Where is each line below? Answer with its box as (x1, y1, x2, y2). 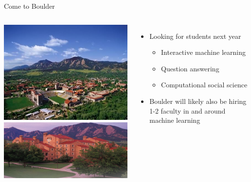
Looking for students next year (149, 31, 241, 41)
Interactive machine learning (161, 47, 246, 57)
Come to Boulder (4, 1, 55, 11)
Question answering (161, 63, 219, 73)
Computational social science (161, 80, 248, 90)
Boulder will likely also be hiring (149, 96, 247, 106)
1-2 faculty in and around (149, 105, 226, 116)
